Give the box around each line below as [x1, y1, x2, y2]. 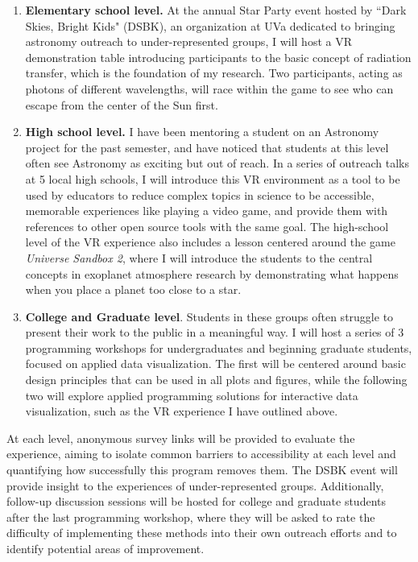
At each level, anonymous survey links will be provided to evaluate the [6, 429, 355, 446]
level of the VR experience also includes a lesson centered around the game [25, 233, 395, 250]
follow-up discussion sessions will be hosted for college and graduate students [6, 493, 387, 510]
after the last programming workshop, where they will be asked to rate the [6, 508, 375, 525]
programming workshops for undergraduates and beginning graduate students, [25, 339, 412, 356]
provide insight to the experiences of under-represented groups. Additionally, [6, 477, 384, 494]
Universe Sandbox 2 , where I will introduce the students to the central [25, 249, 373, 266]
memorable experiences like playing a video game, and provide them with [25, 202, 388, 219]
